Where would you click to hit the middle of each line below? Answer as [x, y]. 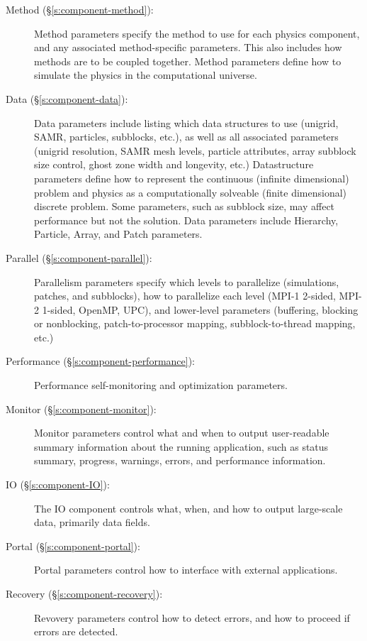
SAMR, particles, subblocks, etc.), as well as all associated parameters [186, 137]
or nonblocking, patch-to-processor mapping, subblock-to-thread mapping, [195, 323]
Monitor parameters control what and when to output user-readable [182, 433]
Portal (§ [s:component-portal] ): [73, 546]
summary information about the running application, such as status [181, 446]
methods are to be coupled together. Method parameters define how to [188, 61]
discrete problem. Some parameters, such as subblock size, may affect [185, 206]
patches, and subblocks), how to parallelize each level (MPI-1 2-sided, [185, 296]
